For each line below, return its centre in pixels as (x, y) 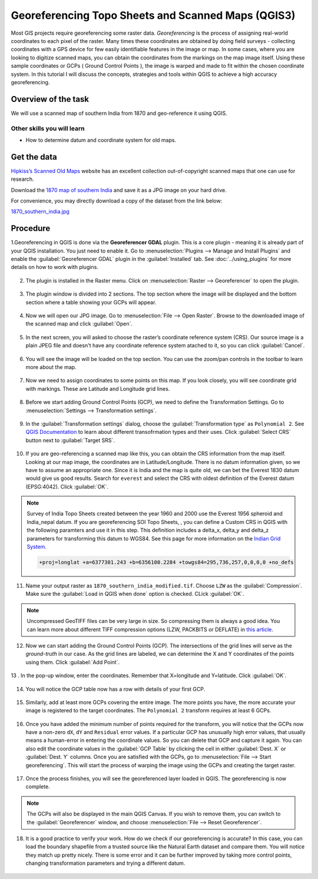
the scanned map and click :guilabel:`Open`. (79, 324)
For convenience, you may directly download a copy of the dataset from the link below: (117, 201)
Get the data (34, 157)
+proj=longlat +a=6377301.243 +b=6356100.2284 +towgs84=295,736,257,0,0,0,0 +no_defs (166, 563)
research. (23, 179)
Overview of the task (50, 99)
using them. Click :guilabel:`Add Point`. (73, 662)
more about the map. (51, 367)
